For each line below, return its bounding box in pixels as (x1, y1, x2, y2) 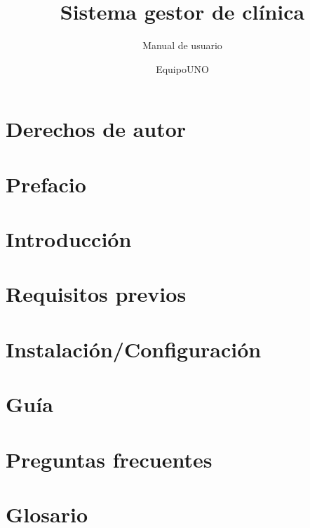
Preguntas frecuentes (6, 444, 213, 473)
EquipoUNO (156, 61, 209, 76)
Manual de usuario (142, 38, 222, 53)
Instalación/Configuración (6, 334, 262, 363)
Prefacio (6, 169, 86, 198)
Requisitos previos (6, 279, 187, 308)
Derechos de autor (6, 114, 187, 143)
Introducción (6, 225, 132, 253)
